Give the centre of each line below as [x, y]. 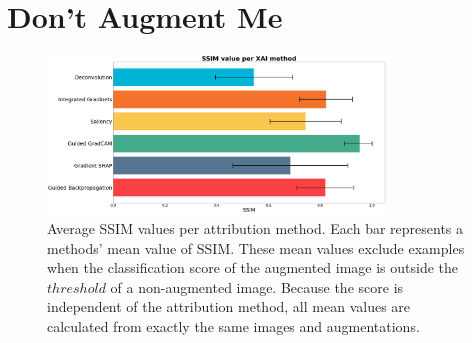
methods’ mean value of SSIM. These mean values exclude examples [256, 247]
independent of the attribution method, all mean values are [229, 306]
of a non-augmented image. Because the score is [257, 286]
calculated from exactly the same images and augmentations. [233, 326]
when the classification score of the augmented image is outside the [253, 267]
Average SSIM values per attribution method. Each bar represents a [255, 228]
